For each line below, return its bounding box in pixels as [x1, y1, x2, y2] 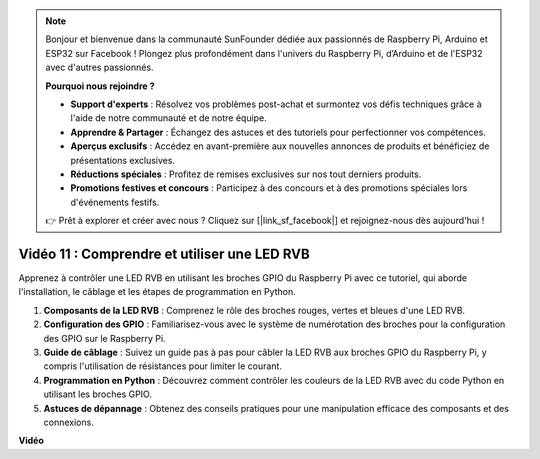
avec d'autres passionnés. [45, 61, 154, 74]
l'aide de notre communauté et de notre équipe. [70, 112, 267, 124]
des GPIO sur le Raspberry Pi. [43, 332, 166, 344]
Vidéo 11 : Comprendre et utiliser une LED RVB [18, 245, 310, 262]
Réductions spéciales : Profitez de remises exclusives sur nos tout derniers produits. [70, 168, 422, 180]
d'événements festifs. [70, 196, 160, 208]
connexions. [43, 416, 94, 428]
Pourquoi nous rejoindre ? [45, 80, 155, 92]
